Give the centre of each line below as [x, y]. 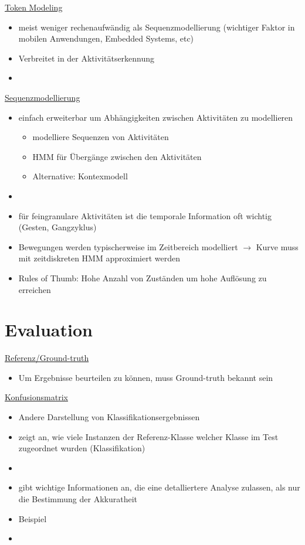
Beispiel [33, 518]
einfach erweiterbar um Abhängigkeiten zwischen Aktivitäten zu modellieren [156, 117]
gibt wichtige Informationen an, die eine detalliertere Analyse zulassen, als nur [159, 487]
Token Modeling [34, 7]
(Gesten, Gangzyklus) [57, 227]
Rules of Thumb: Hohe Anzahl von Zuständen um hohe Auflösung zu [143, 277]
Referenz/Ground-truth [47, 358]
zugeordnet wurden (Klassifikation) [82, 448]
